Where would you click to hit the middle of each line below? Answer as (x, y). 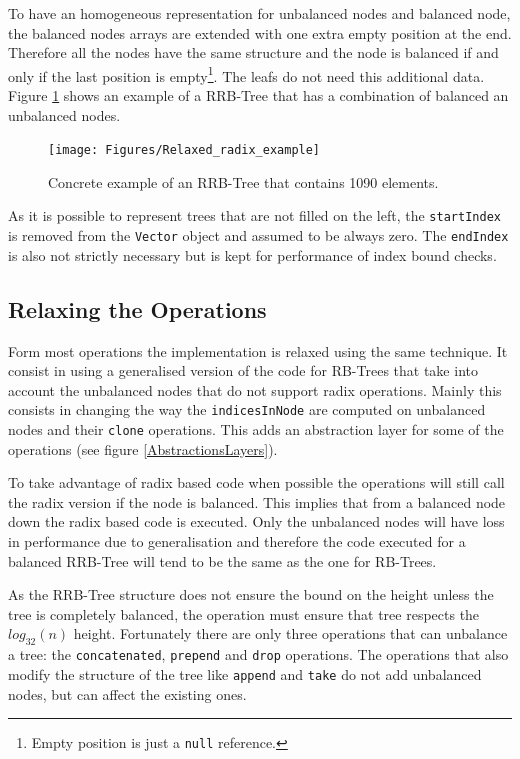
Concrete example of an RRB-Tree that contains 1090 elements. (243, 181)
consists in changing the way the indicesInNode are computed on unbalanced (247, 409)
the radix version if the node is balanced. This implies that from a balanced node (257, 501)
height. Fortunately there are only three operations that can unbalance (290, 633)
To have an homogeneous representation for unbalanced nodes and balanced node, (259, 13)
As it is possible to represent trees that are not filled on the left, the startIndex (254, 215)
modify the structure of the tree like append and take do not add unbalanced (245, 673)
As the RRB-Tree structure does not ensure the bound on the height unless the (251, 594)
